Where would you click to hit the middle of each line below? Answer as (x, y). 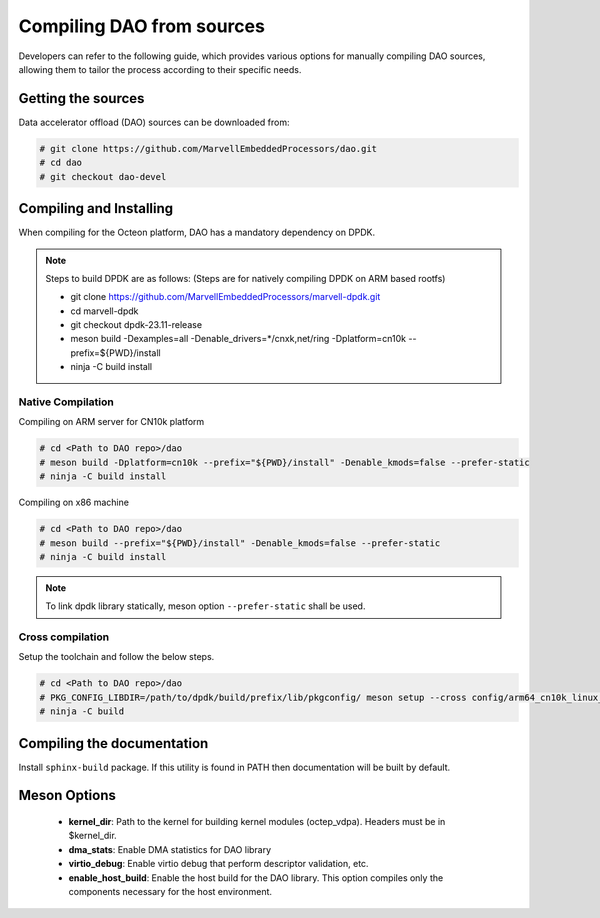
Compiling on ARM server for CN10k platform (111, 422)
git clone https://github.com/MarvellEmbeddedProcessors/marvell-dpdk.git (225, 297)
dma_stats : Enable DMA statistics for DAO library (170, 849)
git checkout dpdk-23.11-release (136, 325)
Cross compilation (64, 637)
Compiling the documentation (113, 743)
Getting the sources (81, 98)
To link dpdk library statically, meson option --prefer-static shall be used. (205, 606)
